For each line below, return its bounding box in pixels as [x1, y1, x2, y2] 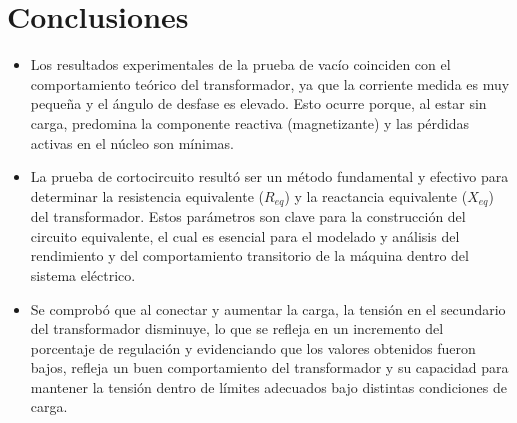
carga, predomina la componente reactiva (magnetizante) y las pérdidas [30, 112, 469, 133]
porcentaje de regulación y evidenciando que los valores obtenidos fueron [30, 337, 476, 358]
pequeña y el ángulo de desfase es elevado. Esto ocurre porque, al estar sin [30, 93, 487, 114]
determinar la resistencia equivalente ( [30, 185, 264, 206]
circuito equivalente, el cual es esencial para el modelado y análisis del [30, 225, 460, 246]
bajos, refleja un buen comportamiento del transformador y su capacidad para [30, 357, 509, 378]
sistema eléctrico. [30, 264, 136, 285]
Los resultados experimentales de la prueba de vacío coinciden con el [30, 54, 451, 75]
